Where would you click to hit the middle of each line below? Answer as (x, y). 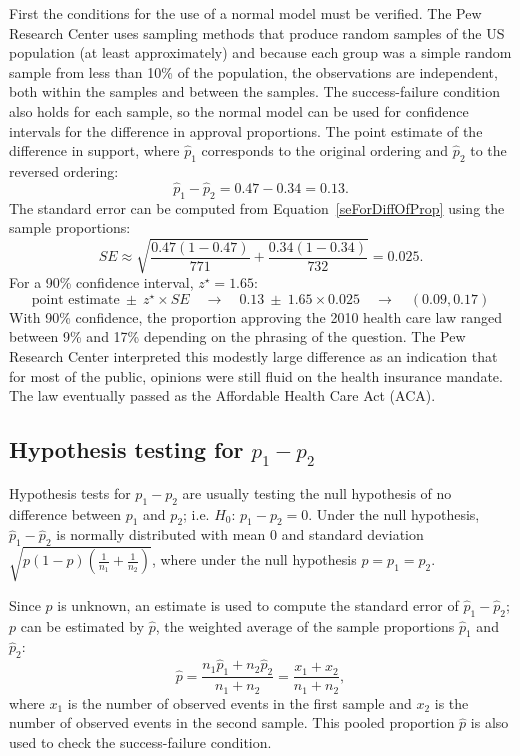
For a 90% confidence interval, (101, 282)
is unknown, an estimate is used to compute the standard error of (258, 604)
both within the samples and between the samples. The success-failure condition (254, 91)
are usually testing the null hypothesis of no (317, 492)
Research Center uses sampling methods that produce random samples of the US (257, 32)
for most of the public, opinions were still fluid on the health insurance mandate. (256, 375)
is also (489, 722)
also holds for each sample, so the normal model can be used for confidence (239, 110)
